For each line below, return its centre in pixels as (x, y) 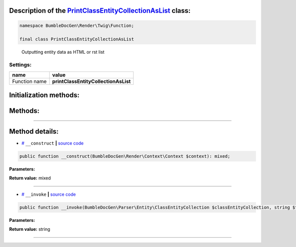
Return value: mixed (30, 178)
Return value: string (30, 229)
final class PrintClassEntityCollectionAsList (77, 39)
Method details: (34, 131)
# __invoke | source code (49, 194)
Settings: (20, 65)
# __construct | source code (53, 143)
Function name (29, 81)
